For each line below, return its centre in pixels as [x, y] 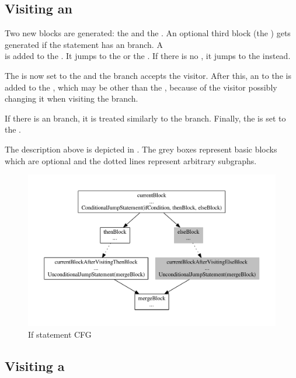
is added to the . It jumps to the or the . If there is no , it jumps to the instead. [148, 56]
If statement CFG [60, 334]
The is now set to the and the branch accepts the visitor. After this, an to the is [148, 75]
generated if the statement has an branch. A [84, 44]
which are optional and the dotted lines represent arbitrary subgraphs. [131, 160]
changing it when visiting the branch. [72, 98]
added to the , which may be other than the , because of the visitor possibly [141, 87]
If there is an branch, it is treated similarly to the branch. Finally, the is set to [145, 118]
